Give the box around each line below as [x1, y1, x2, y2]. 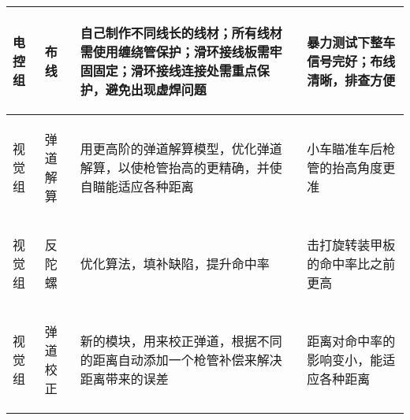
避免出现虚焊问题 [105, 80, 207, 98]
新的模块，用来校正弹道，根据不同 [80, 332, 282, 350]
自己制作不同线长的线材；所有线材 [80, 24, 282, 42]
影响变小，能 [307, 351, 383, 369]
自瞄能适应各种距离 [80, 177, 194, 195]
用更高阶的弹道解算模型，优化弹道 [80, 139, 282, 158]
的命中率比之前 [307, 255, 396, 273]
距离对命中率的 [307, 332, 396, 350]
